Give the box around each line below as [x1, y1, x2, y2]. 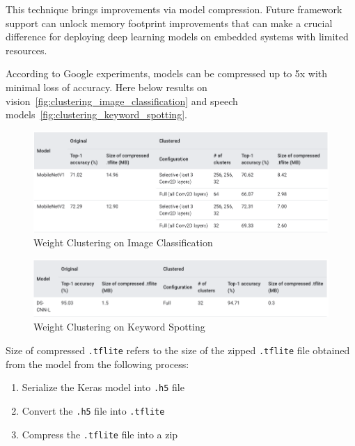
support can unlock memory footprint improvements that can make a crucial [6, 15, 333, 30]
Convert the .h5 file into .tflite [22, 403, 165, 417]
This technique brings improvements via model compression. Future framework [6, 2, 342, 16]
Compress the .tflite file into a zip [22, 427, 178, 441]
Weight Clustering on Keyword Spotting [33, 319, 205, 334]
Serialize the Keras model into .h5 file [22, 380, 184, 395]
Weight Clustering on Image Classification [33, 235, 213, 250]
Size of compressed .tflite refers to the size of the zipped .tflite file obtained [6, 343, 350, 358]
